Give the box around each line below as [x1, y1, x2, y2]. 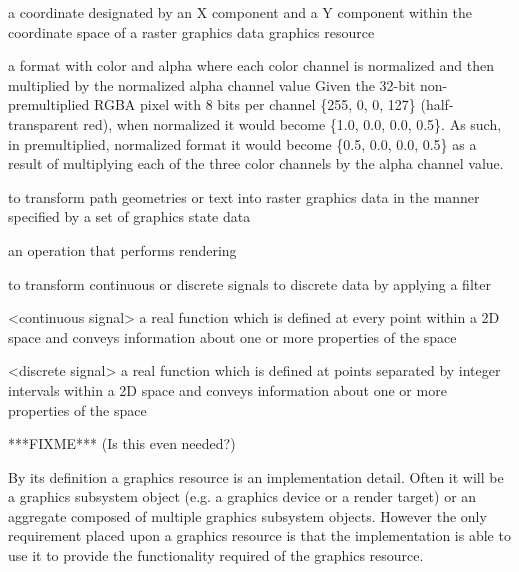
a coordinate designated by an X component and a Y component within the [8, 2, 473, 22]
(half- [420, 94, 454, 115]
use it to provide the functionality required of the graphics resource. [8, 545, 424, 566]
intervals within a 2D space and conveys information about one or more [8, 379, 447, 400]
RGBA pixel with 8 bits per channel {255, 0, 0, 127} [94, 94, 416, 115]
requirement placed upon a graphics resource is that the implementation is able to [8, 525, 511, 546]
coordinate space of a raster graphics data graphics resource [8, 21, 375, 42]
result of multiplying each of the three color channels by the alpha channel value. [8, 153, 504, 174]
